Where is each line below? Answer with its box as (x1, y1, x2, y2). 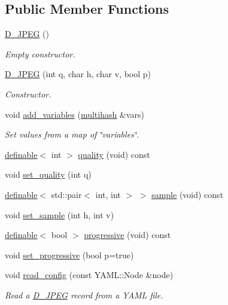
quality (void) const (78, 148, 150, 160)
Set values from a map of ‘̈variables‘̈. (5, 128, 139, 141)
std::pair (51, 188, 82, 200)
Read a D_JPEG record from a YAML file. (5, 288, 163, 301)
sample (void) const (151, 188, 224, 200)
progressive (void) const (84, 228, 171, 241)
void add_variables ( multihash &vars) (5, 108, 144, 120)
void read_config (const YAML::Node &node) (5, 269, 174, 281)
